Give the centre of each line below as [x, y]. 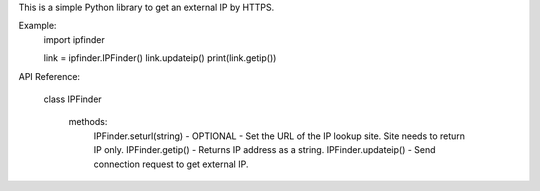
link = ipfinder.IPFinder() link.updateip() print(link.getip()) [160, 58]
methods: [88, 122]
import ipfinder [74, 39]
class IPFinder [72, 99]
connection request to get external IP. [171, 164]
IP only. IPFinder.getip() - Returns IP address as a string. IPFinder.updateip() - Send [264, 150]
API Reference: [49, 76]
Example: [37, 26]
